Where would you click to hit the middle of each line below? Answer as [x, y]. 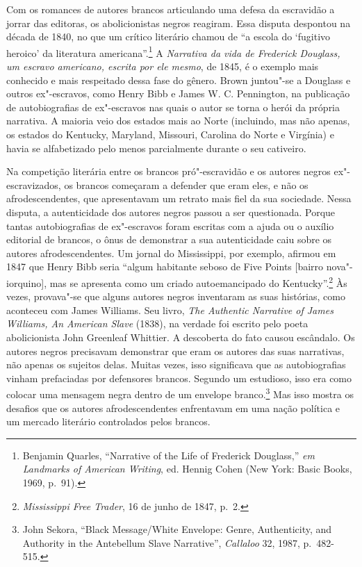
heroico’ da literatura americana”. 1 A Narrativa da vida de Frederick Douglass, [173, 51]
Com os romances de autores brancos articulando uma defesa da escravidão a [171, 9]
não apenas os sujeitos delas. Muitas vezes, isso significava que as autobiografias [176, 364]
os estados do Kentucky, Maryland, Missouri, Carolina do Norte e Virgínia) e [170, 134]
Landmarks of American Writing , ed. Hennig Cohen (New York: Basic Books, [187, 469]
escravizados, [34, 184]
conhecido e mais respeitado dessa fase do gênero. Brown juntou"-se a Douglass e [179, 80]
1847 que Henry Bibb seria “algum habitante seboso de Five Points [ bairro [165, 266]
